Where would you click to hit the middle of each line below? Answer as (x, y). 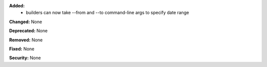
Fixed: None (22, 49)
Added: (17, 6)
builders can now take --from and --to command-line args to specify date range (108, 13)
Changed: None (25, 22)
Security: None (25, 58)
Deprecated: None (28, 31)
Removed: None (26, 40)
